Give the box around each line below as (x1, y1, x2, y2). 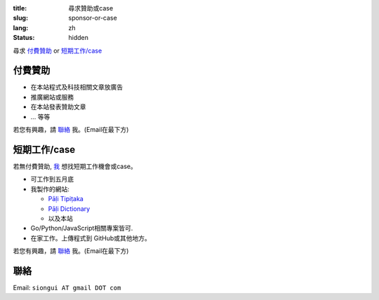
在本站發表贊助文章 (30, 102, 86, 111)
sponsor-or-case (68, 14, 117, 22)
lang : (13, 23, 29, 32)
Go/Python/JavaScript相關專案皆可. (30, 224, 133, 233)
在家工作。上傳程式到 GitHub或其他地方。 (30, 233, 151, 242)
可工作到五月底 (30, 175, 74, 184)
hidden (68, 34, 89, 42)
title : (13, 4, 27, 12)
